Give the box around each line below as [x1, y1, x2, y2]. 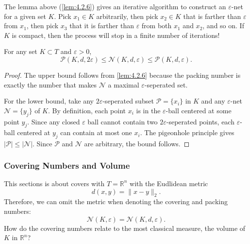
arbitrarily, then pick [96, 11, 158, 21]
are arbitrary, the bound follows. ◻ [84, 139, 190, 149]
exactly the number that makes [4, 79, 97, 89]
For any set [4, 46, 37, 56]
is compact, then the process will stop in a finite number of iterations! [12, 30, 220, 40]
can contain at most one [60, 127, 132, 138]
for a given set [4, 11, 46, 21]
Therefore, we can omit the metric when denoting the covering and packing [4, 196, 228, 207]
